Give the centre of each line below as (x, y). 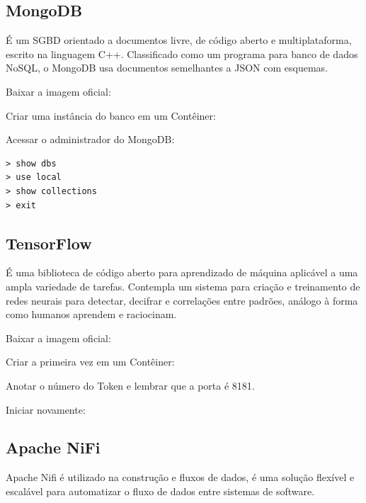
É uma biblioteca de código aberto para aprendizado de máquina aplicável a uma (182, 272)
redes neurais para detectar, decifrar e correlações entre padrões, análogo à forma (182, 300)
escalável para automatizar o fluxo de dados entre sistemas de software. (160, 491)
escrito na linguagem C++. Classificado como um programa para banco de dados (182, 53)
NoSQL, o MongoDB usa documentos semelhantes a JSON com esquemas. (167, 68)
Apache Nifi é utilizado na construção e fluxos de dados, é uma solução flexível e (180, 477)
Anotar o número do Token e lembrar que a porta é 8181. (130, 385)
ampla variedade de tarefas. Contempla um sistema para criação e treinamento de (183, 286)
